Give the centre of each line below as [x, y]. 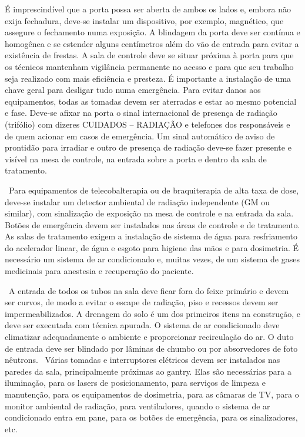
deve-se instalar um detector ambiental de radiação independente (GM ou [138, 201]
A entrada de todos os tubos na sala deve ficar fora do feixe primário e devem [149, 290]
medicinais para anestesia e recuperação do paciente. [99, 271]
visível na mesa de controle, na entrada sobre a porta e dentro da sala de [136, 159]
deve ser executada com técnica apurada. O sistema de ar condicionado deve [142, 325]
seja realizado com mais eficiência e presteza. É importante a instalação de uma [148, 78]
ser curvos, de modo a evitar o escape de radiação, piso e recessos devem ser [142, 302]
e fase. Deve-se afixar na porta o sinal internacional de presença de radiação [141, 113]
